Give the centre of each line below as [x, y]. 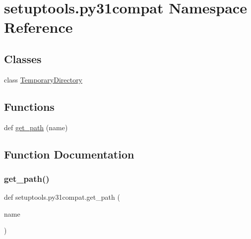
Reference [38, 27]
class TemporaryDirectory [43, 79]
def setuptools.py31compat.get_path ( [62, 197]
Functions [29, 106]
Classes [23, 58]
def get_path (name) [36, 127]
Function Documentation [69, 154]
